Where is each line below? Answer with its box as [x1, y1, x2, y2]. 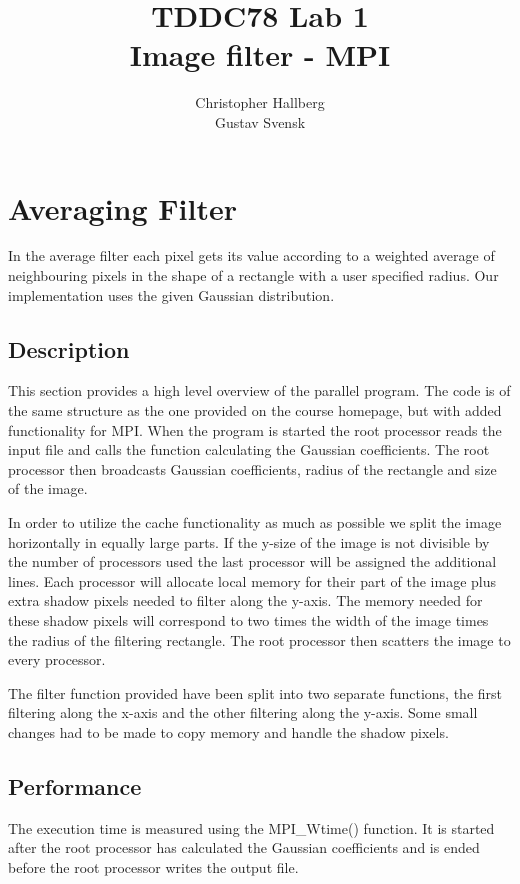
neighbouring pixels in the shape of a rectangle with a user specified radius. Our [8, 265, 499, 286]
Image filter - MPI [129, 34, 391, 75]
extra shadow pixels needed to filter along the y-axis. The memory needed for [8, 590, 483, 611]
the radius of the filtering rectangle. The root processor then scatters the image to [8, 629, 511, 650]
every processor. [8, 649, 106, 670]
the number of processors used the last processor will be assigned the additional [8, 551, 497, 572]
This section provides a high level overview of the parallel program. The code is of [8, 380, 511, 401]
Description [8, 333, 130, 364]
